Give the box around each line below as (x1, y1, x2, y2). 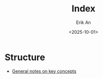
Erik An (76, 19, 91, 25)
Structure (4, 52, 45, 63)
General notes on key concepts (11, 68, 76, 74)
